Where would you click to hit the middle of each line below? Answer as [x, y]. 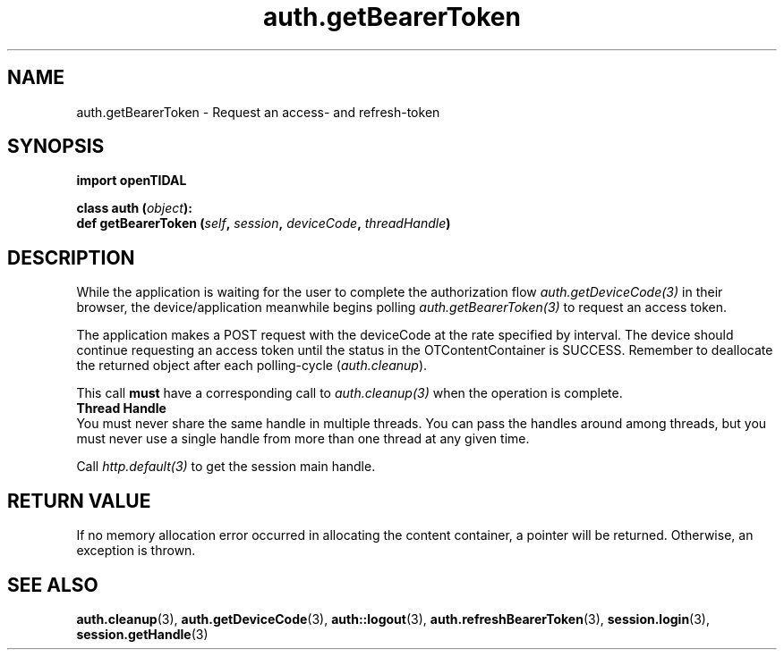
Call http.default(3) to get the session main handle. [226, 467]
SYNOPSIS [56, 147]
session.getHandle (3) [142, 634]
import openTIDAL [132, 181]
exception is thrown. [136, 551]
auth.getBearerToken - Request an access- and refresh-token [258, 112]
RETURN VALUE [79, 501]
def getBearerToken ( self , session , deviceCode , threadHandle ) [264, 223]
